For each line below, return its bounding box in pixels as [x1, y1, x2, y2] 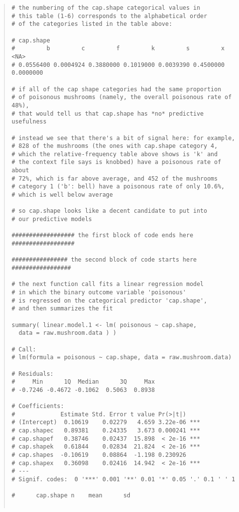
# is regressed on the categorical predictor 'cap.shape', [11, 297, 207, 304]
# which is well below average [11, 191, 113, 199]
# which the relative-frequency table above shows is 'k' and [11, 150, 218, 158]
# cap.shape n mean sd [11, 492, 131, 499]
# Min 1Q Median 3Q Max [11, 378, 155, 386]
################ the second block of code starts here [11, 256, 197, 264]
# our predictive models [11, 216, 92, 223]
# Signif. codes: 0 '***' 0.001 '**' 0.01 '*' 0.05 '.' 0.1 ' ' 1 [11, 476, 235, 483]
